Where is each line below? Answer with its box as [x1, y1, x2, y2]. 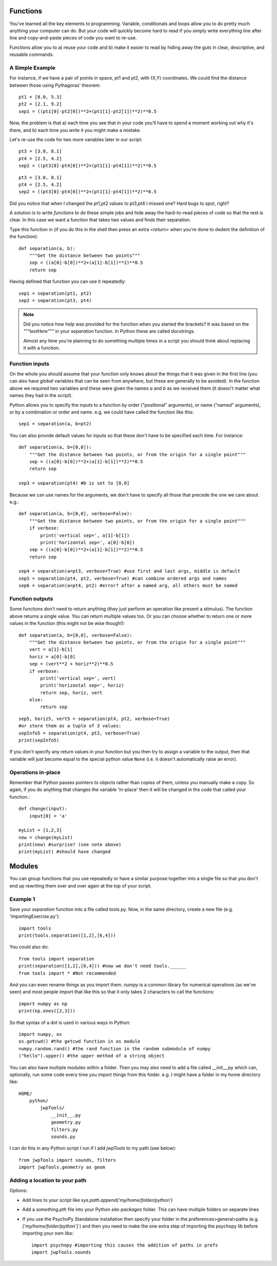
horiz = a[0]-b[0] [29, 654, 76, 659]
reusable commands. [9, 51, 54, 58]
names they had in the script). [9, 392, 73, 399]
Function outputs [9, 595, 53, 602]
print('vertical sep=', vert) [40, 675, 116, 681]
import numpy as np [18, 1000, 68, 1007]
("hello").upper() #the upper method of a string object [18, 1053, 165, 1059]
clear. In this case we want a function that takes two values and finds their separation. [9, 217, 191, 223]
